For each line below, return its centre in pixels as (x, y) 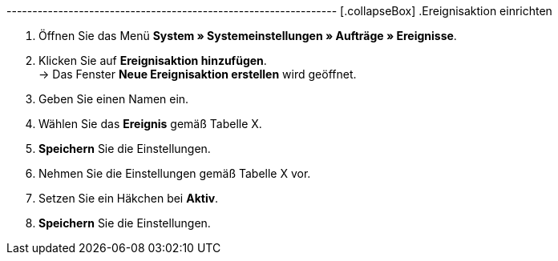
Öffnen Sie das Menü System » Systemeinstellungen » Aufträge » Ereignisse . (248, 36)
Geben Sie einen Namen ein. (114, 99)
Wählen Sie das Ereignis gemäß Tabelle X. (150, 124)
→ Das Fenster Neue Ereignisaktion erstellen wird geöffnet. (198, 74)
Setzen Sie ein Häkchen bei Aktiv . (129, 198)
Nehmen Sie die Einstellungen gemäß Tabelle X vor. (175, 173)
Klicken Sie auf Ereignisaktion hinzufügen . (153, 60)
